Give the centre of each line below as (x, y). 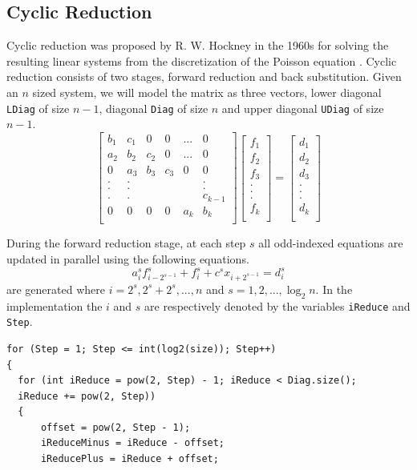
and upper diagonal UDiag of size (303, 108)
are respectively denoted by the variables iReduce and (277, 305)
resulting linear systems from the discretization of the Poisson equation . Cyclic (202, 60)
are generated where (56, 289)
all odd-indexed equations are (331, 243)
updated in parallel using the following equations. (128, 258)
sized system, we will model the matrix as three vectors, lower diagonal (207, 92)
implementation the (55, 305)
